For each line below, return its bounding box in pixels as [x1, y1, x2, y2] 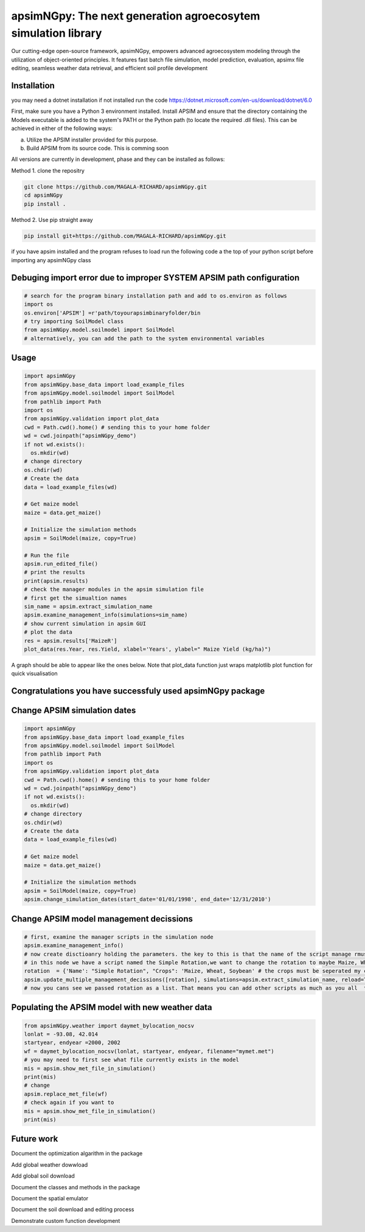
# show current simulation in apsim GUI [24, 620, 146, 627]
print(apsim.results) [24, 577, 89, 584]
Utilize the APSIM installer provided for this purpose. [26, 136, 158, 143]
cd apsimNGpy [24, 192, 63, 199]
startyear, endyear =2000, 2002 [24, 1039, 121, 1046]
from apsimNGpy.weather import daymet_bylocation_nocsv [24, 1022, 195, 1029]
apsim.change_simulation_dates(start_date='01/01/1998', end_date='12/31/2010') [24, 896, 271, 903]
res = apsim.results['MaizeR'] [24, 637, 118, 644]
